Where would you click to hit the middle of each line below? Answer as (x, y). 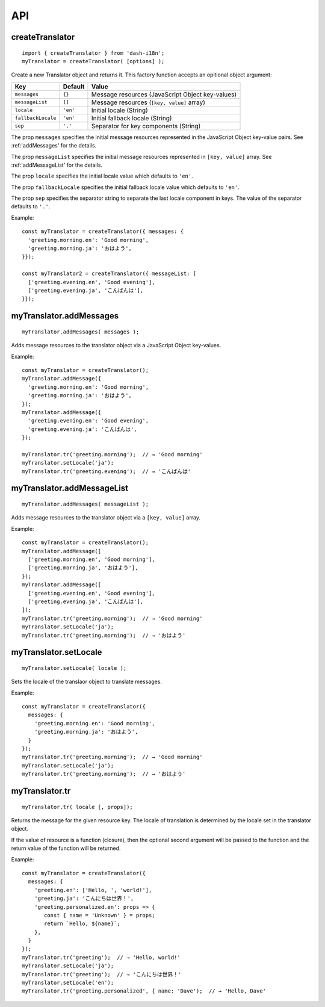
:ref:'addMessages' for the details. (54, 146)
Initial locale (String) (120, 110)
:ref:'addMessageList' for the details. (57, 165)
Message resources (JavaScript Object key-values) (164, 95)
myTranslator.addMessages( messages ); (81, 332)
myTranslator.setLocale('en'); (68, 983)
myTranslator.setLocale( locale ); (74, 668)
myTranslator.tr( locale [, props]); (78, 807)
